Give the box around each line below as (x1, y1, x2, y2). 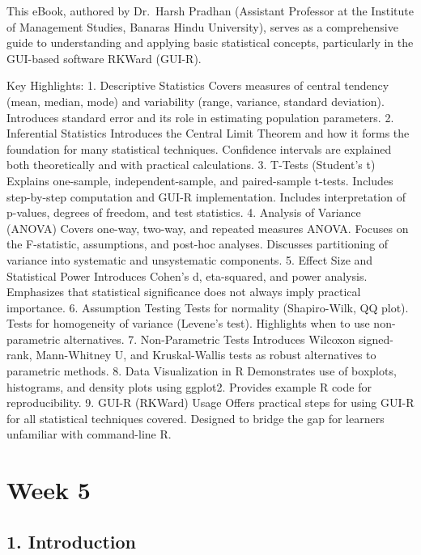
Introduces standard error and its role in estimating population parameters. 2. (6, 108, 394, 125)
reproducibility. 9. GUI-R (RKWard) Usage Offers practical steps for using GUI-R (6, 394, 415, 411)
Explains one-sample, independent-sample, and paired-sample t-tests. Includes (6, 172, 393, 189)
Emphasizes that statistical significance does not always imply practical (6, 283, 361, 300)
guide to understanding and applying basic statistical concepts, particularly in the (6, 34, 414, 51)
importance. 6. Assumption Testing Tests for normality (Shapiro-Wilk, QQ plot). (6, 299, 409, 316)
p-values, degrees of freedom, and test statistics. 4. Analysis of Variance (6, 204, 361, 221)
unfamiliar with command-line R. (6, 426, 172, 443)
